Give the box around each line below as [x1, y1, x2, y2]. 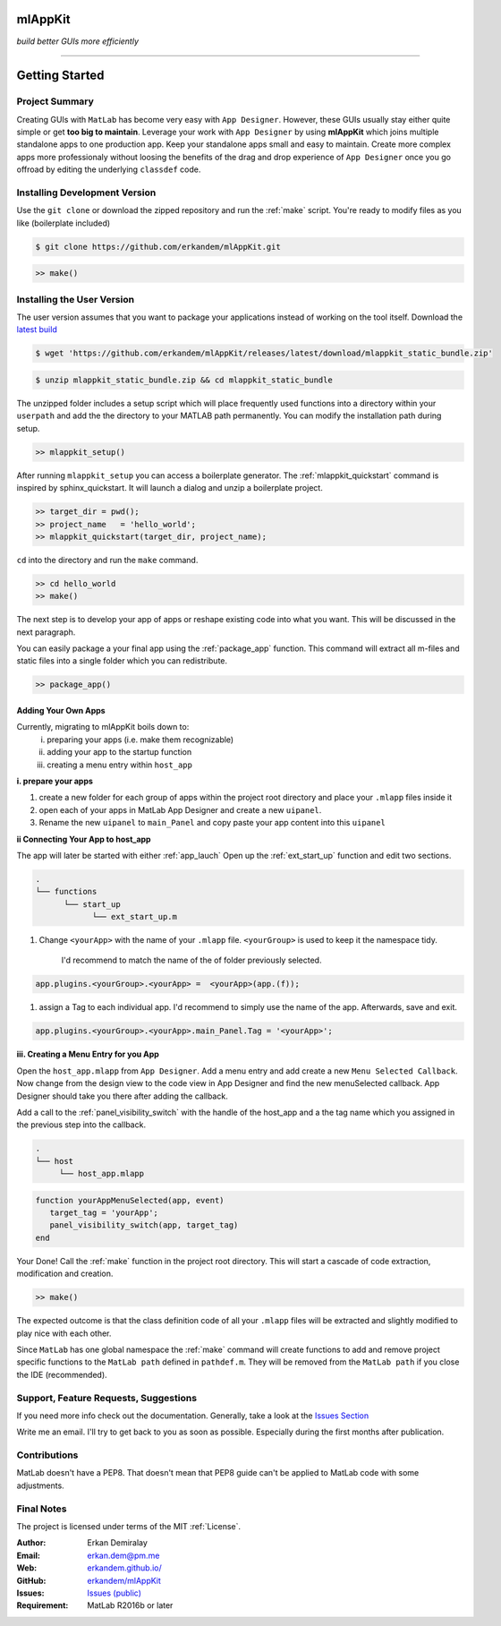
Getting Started [16, 68, 105, 83]
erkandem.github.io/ [87, 1562, 163, 1573]
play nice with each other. [16, 1328, 112, 1339]
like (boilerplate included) [16, 218, 111, 228]
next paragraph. [16, 627, 76, 638]
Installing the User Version [16, 293, 134, 305]
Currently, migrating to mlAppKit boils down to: [16, 722, 190, 732]
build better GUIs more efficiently [16, 36, 139, 47]
